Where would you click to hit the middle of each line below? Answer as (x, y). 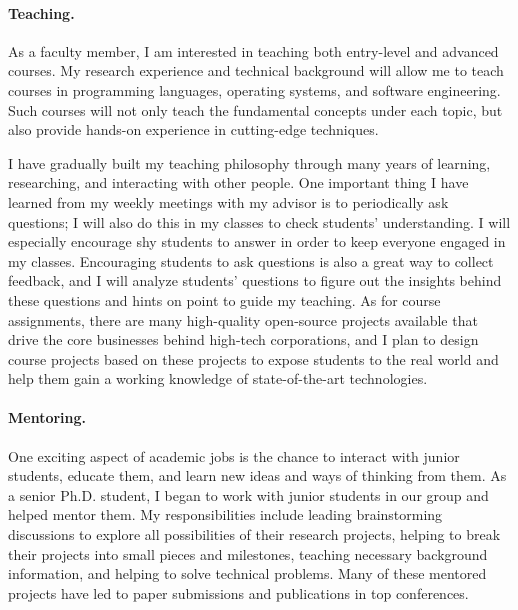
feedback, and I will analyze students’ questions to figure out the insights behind (255, 280)
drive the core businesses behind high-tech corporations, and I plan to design (243, 339)
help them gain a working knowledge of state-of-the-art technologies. (218, 378)
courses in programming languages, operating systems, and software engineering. (254, 89)
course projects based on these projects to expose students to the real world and (253, 358)
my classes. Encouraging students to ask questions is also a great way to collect (251, 260)
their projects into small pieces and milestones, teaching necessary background (248, 553)
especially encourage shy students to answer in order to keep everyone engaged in (257, 241)
